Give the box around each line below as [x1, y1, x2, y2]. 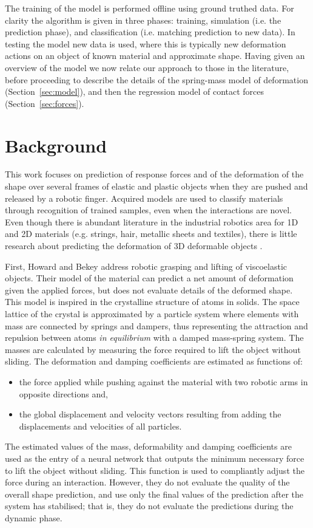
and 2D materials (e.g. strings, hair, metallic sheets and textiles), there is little [5, 227, 297, 240]
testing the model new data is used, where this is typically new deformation [5, 37, 286, 50]
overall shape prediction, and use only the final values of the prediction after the [5, 487, 303, 500]
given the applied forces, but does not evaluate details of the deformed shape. [5, 283, 293, 296]
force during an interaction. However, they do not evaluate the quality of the [5, 476, 290, 489]
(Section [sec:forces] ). [5, 97, 84, 109]
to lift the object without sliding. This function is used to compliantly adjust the [5, 464, 305, 476]
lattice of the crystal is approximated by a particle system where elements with [5, 307, 299, 320]
